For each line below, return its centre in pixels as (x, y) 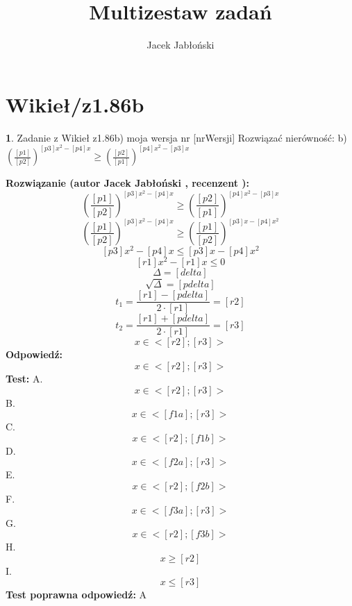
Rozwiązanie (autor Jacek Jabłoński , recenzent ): (128, 183)
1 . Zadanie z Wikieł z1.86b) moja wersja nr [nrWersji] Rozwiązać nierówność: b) (176, 137)
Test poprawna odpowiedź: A (76, 595)
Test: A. (24, 379)
